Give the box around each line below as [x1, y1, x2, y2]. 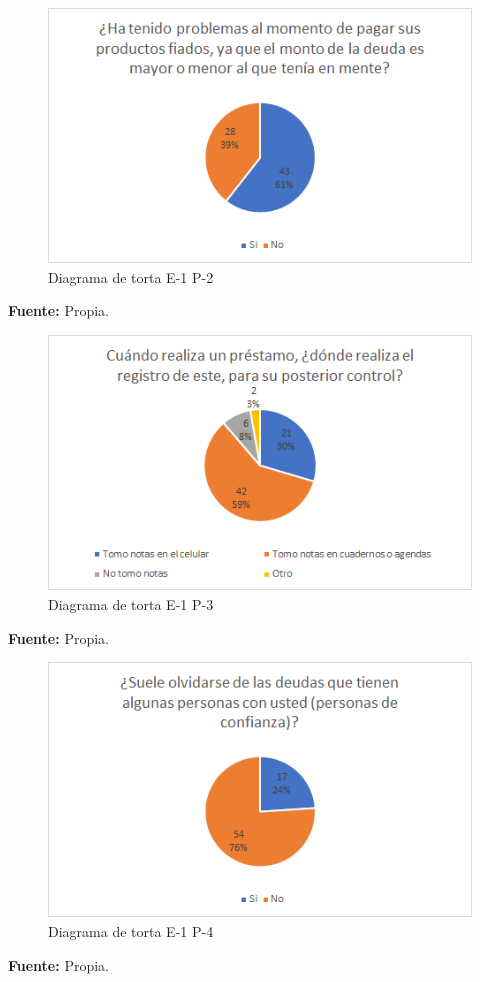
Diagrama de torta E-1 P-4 [48, 921, 214, 941]
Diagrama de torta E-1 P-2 [48, 266, 214, 287]
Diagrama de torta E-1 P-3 [48, 593, 214, 614]
